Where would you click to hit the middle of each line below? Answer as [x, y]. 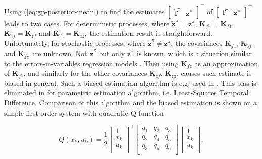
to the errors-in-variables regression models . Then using [91, 63]
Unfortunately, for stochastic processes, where [75, 43]
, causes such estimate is [214, 73]
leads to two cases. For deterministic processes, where [87, 23]
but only [112, 53]
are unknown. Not [59, 53]
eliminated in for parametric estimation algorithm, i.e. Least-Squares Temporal [126, 93]
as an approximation [226, 63]
